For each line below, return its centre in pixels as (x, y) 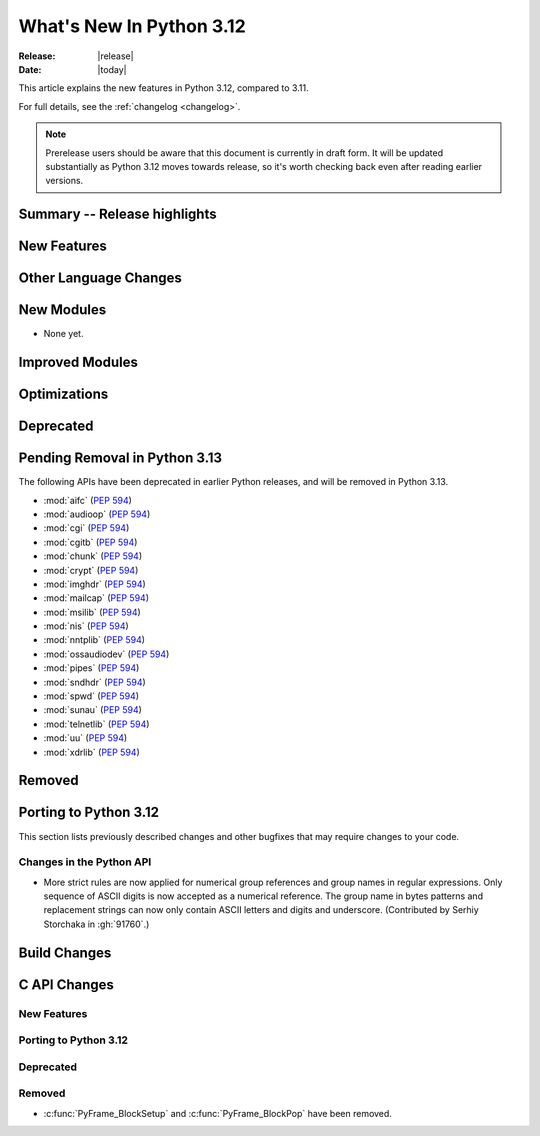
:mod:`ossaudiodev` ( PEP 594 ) (106, 654)
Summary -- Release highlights (117, 214)
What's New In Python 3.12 (132, 26)
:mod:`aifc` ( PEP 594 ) (87, 500)
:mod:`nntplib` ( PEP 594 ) (94, 640)
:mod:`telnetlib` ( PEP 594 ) (96, 724)
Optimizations (63, 394)
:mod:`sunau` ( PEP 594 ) (92, 710)
